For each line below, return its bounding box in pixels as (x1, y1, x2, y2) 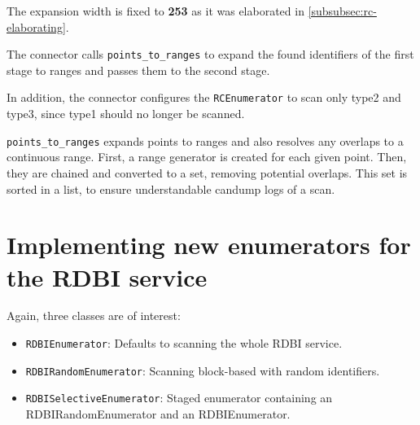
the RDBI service (7, 260, 208, 293)
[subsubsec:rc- (308, 2, 377, 19)
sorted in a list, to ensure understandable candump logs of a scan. (7, 180, 335, 197)
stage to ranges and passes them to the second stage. (7, 61, 270, 78)
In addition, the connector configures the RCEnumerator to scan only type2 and (7, 89, 401, 106)
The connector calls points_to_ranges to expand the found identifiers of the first (7, 46, 414, 63)
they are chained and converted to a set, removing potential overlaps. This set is (7, 164, 408, 181)
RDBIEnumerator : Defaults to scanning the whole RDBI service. (25, 335, 343, 352)
